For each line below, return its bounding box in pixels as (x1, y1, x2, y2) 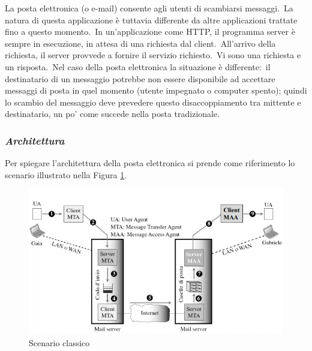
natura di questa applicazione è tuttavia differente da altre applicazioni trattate (5, 13, 298, 26)
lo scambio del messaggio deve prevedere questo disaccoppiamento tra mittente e (5, 95, 301, 108)
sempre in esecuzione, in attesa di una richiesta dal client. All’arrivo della (5, 37, 276, 49)
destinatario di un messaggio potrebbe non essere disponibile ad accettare (5, 72, 275, 85)
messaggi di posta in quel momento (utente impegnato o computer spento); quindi (5, 84, 307, 97)
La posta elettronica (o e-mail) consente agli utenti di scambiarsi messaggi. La (5, 2, 293, 14)
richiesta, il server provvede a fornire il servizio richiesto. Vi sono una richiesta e (5, 49, 301, 61)
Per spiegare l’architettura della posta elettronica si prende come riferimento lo (5, 157, 295, 169)
